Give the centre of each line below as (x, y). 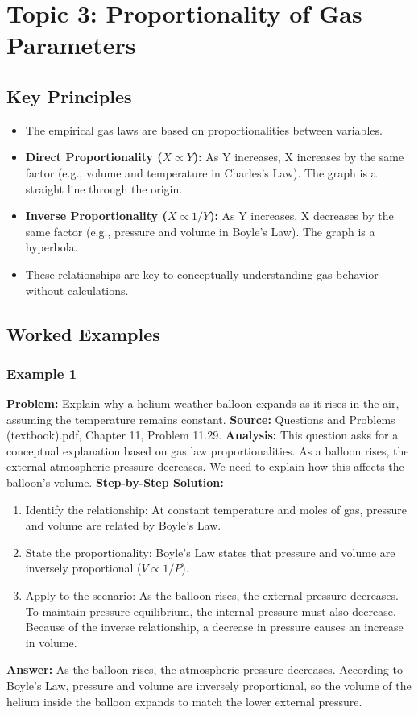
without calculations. (77, 290)
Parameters (71, 45)
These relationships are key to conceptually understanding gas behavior (202, 274)
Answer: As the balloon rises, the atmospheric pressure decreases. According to (205, 669)
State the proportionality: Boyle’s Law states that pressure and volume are (210, 552)
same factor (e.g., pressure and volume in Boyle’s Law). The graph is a (200, 231)
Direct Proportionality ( (94, 157)
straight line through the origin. (104, 188)
